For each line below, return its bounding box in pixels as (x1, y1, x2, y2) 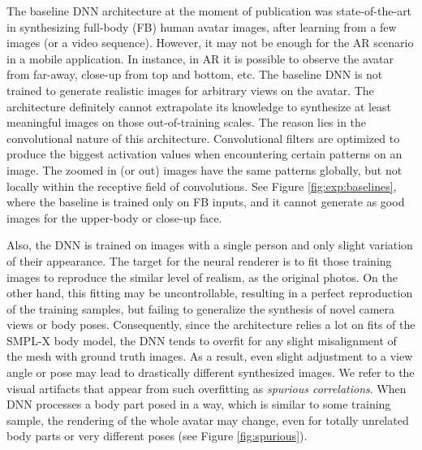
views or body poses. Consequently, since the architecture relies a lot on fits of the (6, 316, 416, 333)
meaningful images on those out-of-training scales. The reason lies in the (6, 114, 367, 131)
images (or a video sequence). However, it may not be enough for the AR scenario (6, 34, 414, 51)
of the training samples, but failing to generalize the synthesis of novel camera (6, 300, 395, 317)
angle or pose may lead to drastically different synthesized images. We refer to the (6, 364, 415, 381)
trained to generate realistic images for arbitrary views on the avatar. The (6, 81, 374, 98)
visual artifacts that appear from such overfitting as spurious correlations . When (6, 379, 407, 396)
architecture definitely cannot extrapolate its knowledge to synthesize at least (6, 97, 392, 115)
